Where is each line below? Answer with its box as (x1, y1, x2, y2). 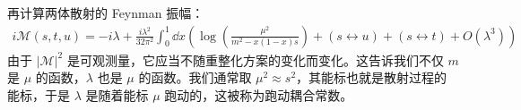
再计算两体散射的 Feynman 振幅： (7, 4, 204, 21)
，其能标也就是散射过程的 (296, 68, 447, 87)
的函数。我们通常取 (138, 68, 252, 87)
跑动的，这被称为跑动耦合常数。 (164, 85, 353, 104)
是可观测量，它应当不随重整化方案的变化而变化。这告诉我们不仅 (66, 50, 444, 69)
